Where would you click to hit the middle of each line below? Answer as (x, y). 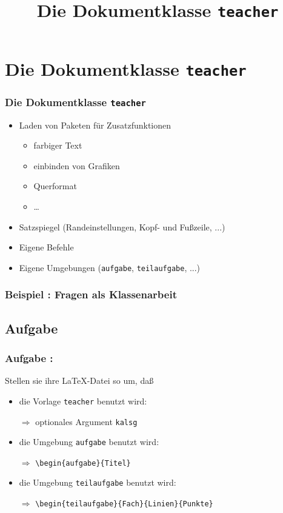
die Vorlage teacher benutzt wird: (83, 401)
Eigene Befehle (46, 247)
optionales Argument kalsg (86, 421)
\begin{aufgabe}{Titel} (83, 463)
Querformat (55, 186)
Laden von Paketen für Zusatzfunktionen (95, 125)
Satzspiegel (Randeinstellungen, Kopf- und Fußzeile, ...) (122, 226)
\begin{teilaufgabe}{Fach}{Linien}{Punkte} (124, 504)
